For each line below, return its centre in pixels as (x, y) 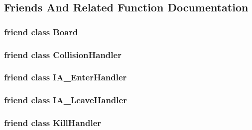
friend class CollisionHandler (63, 54)
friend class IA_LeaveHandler (65, 100)
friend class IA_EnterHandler (65, 77)
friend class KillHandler (53, 123)
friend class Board (41, 32)
